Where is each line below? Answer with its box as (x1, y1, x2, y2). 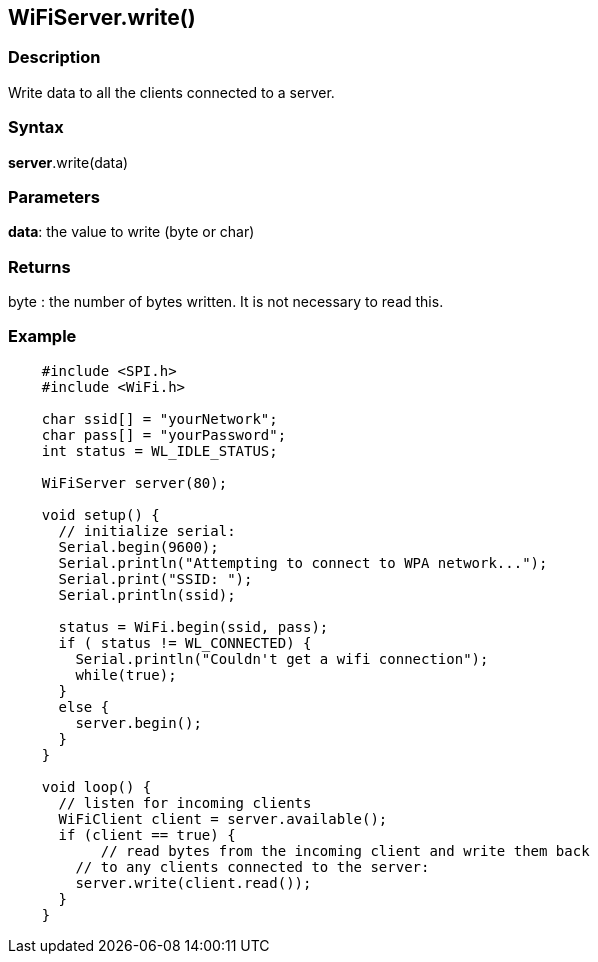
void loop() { (41, 778, 152, 795)
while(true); (75, 666, 177, 683)
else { (58, 698, 110, 715)
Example (8, 326, 77, 347)
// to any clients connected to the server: (75, 858, 430, 875)
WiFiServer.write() (8, 5, 196, 30)
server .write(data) (8, 153, 129, 171)
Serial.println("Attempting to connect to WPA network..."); (58, 554, 548, 571)
